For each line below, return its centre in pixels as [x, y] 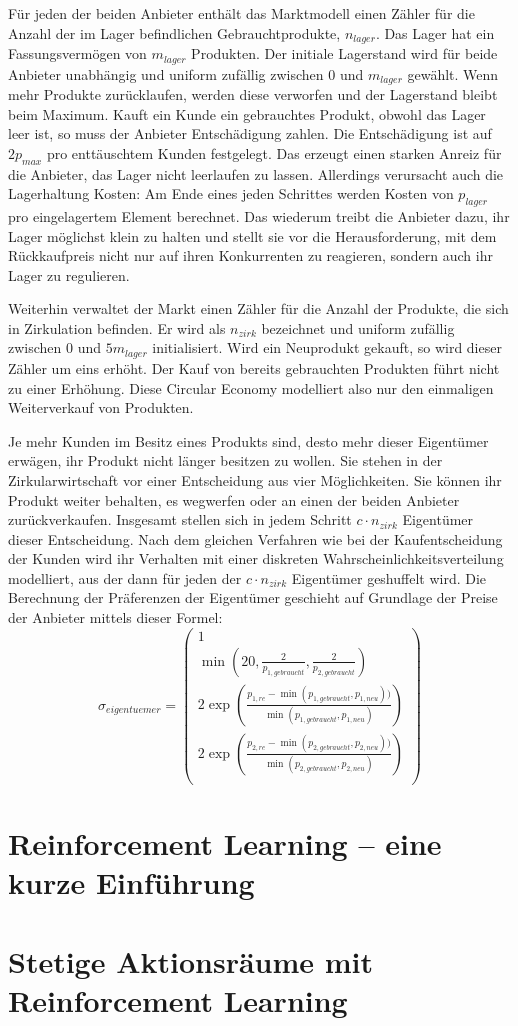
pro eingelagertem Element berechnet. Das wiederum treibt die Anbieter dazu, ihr [259, 215]
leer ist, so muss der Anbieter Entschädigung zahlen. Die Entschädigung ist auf [250, 133]
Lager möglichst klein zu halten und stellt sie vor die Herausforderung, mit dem [252, 235]
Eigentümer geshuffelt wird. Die [389, 577]
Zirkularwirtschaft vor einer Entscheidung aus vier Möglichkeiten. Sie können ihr [255, 479]
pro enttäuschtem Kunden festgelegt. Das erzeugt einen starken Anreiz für [274, 152]
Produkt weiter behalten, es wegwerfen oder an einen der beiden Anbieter [234, 499]
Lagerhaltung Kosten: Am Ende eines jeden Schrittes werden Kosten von [231, 193]
